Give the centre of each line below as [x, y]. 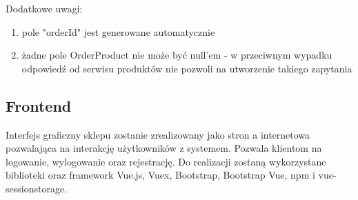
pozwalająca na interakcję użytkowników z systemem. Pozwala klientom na [164, 148]
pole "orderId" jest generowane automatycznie [118, 31]
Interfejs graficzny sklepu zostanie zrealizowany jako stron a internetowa [158, 134]
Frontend [39, 105]
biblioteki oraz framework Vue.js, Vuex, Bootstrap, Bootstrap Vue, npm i [160, 175]
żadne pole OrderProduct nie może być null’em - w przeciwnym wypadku [177, 55]
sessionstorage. [36, 188]
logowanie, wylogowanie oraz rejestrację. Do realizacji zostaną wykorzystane [166, 161]
